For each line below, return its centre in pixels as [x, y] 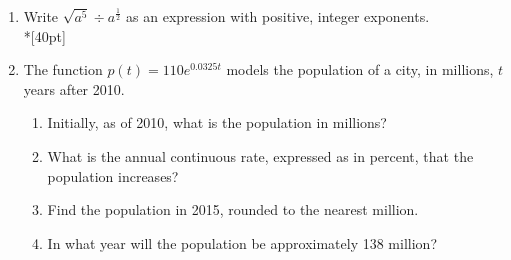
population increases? [113, 175]
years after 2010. [74, 88]
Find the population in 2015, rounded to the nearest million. [233, 209]
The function [63, 69]
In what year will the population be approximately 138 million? [242, 242]
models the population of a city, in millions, [360, 69]
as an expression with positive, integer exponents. [278, 16]
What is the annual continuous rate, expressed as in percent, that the [260, 155]
